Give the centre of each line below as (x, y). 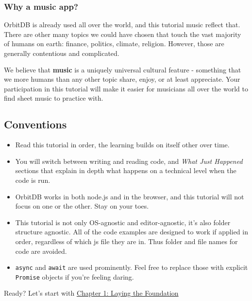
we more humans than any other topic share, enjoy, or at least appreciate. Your (122, 79)
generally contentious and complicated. (62, 53)
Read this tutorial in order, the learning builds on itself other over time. (122, 145)
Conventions (35, 124)
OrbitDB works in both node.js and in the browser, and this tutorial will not (130, 196)
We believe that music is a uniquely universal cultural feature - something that (123, 69)
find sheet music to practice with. (54, 98)
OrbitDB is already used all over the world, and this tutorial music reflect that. (122, 25)
